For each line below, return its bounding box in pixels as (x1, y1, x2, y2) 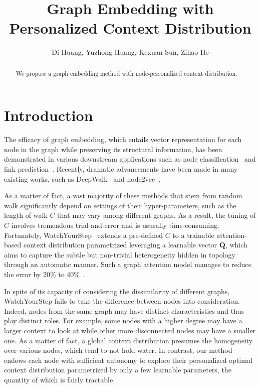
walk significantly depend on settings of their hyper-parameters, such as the (4, 200, 236, 210)
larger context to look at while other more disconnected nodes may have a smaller (4, 325, 256, 335)
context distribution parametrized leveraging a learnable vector (23, 239, 217, 250)
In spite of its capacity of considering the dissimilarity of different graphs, (4, 286, 230, 296)
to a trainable (172, 229, 214, 240)
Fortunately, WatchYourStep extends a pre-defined (4, 229, 163, 240)
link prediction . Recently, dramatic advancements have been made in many (4, 164, 238, 174)
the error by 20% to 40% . (4, 269, 85, 280)
